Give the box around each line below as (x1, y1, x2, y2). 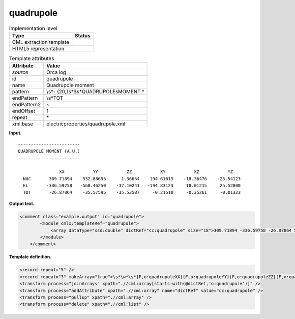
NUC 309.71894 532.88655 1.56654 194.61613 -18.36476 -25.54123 (23, 176, 241, 181)
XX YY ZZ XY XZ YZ (59, 169, 233, 174)
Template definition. (9, 254, 52, 260)
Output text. (9, 201, 34, 206)
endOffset (12, 108, 35, 115)
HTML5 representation (12, 45, 65, 52)
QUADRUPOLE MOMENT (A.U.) (18, 148, 81, 154)
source (12, 69, 29, 76)
